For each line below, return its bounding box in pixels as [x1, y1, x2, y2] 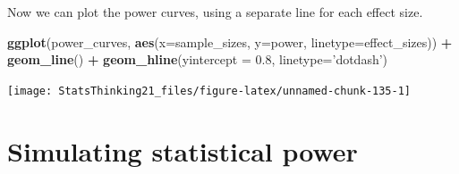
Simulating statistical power [7, 132, 358, 169]
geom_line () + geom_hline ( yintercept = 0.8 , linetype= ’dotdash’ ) [7, 50, 388, 69]
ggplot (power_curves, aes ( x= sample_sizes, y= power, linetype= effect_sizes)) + [7, 32, 453, 51]
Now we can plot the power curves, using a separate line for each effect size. [7, 3, 423, 21]
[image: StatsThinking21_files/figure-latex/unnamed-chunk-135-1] [7, 84, 412, 97]
